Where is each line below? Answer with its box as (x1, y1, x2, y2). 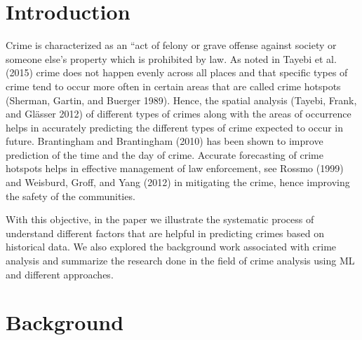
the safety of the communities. (6, 188, 135, 203)
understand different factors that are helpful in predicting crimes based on (6, 225, 325, 240)
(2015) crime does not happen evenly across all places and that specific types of (6, 65, 348, 80)
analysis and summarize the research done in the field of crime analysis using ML (6, 253, 355, 268)
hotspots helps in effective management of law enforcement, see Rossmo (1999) (6, 161, 344, 176)
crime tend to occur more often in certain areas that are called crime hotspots (6, 78, 341, 93)
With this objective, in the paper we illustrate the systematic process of (6, 212, 314, 227)
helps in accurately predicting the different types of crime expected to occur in (6, 120, 343, 134)
